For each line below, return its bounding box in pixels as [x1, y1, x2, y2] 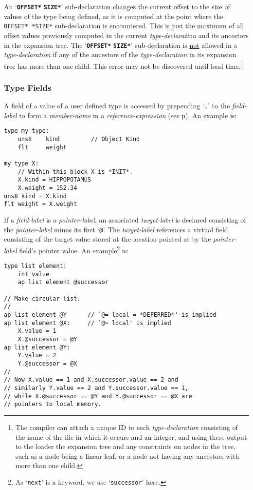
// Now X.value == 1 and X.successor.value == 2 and [4, 376, 178, 384]
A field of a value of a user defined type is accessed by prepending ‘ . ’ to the [4, 101, 230, 111]
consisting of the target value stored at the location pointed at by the [4, 234, 211, 244]
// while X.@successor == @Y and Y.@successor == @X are [4, 392, 192, 400]
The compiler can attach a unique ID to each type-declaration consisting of [15, 422, 238, 432]
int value [18, 270, 50, 278]
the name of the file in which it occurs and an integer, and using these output [15, 431, 247, 442]
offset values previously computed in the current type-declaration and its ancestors [4, 30, 249, 40]
